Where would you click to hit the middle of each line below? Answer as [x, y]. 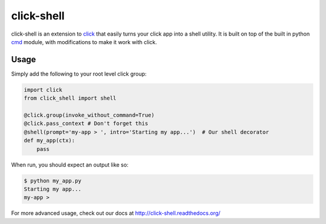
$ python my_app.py [53, 181]
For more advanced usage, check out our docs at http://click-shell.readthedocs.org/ [116, 213]
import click [43, 90]
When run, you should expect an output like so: [70, 165]
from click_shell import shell [70, 98]
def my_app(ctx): [50, 141]
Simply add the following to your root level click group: [79, 74]
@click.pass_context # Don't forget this [86, 123]
